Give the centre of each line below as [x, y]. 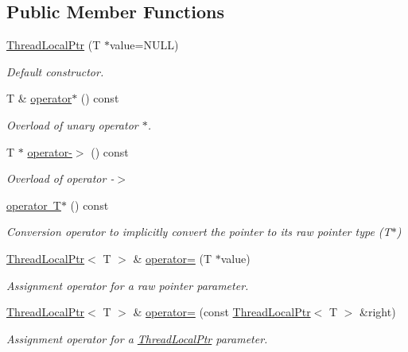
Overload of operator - [60, 178]
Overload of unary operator [72, 124]
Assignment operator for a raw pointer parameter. [128, 285]
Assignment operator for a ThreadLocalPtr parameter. [137, 338]
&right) [378, 312]
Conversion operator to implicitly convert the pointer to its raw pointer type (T [199, 232]
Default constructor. [55, 71]
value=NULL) [144, 45]
